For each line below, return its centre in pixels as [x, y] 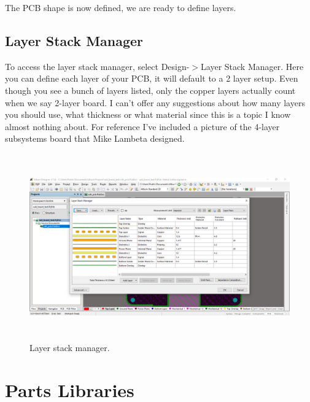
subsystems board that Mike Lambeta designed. [95, 138]
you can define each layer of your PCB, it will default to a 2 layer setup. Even [152, 78]
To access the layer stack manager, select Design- [97, 66]
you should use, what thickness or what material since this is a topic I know [148, 114]
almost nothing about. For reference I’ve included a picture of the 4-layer [142, 126]
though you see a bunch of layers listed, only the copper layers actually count [150, 90]
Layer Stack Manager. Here [252, 66]
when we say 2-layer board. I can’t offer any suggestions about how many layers [155, 102]
